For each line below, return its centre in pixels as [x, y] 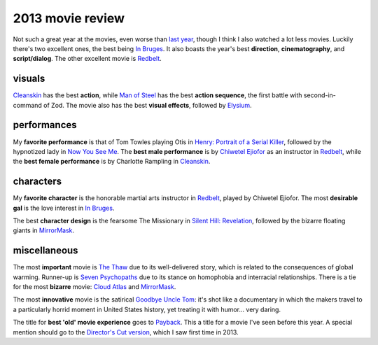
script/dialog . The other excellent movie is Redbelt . [87, 59]
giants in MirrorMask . [44, 230]
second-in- [320, 95]
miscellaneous [45, 251]
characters [37, 182]
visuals [29, 79]
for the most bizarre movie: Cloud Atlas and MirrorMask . [94, 287]
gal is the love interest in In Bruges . [64, 208]
